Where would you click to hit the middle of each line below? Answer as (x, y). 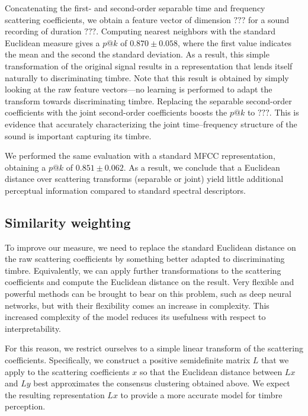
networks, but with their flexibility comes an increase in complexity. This (137, 305)
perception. (25, 406)
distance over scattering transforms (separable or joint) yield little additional (144, 179)
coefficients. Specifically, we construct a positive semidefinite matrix (128, 360)
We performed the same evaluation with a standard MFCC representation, (140, 156)
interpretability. (33, 328)
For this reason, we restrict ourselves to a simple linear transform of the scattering (154, 348)
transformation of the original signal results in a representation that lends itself (149, 65)
